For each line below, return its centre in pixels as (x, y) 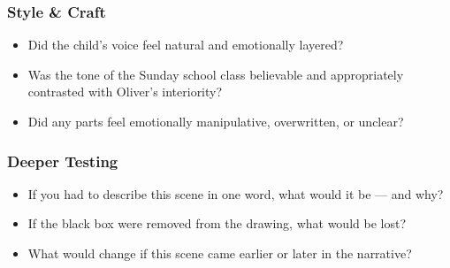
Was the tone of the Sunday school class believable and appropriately (216, 74)
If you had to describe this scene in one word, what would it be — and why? (236, 193)
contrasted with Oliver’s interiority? (125, 92)
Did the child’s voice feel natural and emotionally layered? (186, 45)
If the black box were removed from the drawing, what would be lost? (217, 223)
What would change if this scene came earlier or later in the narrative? (220, 253)
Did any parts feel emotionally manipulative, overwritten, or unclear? (216, 121)
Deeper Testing (63, 161)
